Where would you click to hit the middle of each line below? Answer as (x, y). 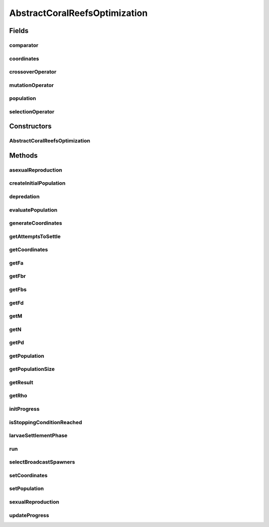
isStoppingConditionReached (46, 422)
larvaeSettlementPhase (38, 436)
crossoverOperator (33, 72)
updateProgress (29, 515)
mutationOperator (32, 85)
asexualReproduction (36, 170)
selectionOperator (32, 111)
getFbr (17, 276)
